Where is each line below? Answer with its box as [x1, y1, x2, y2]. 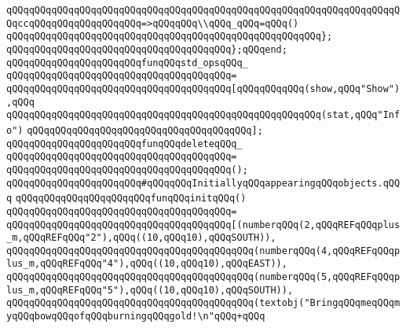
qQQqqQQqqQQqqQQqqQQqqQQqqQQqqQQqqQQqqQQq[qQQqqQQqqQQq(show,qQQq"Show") [6, 83, 401, 94]
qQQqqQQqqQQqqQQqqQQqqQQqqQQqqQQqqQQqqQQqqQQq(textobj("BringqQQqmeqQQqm [6, 297, 401, 309]
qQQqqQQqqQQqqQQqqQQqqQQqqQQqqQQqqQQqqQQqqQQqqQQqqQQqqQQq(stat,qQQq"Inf [6, 109, 401, 121]
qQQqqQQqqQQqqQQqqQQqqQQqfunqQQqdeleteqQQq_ [6, 138, 243, 149]
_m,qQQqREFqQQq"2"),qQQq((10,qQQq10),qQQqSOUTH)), [6, 232, 276, 244]
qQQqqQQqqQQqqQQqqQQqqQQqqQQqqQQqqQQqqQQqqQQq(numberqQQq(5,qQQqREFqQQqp [6, 271, 401, 283]
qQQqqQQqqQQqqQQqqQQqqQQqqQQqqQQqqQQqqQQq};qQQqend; [6, 43, 287, 55]
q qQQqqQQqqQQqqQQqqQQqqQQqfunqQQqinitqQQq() [6, 193, 247, 205]
